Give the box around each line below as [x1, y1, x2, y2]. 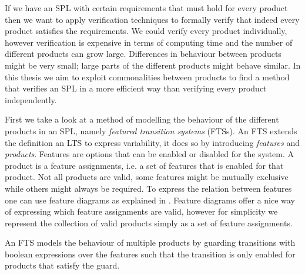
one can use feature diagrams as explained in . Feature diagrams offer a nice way [5, 193, 295, 206]
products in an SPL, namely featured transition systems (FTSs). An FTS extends [5, 124, 297, 137]
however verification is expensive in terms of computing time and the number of [5, 36, 293, 48]
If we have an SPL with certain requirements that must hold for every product [5, 2, 288, 13]
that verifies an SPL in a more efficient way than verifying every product [5, 82, 267, 94]
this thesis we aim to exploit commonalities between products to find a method [5, 70, 290, 83]
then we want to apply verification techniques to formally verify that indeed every [5, 13, 300, 25]
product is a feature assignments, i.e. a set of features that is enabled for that [5, 159, 284, 171]
